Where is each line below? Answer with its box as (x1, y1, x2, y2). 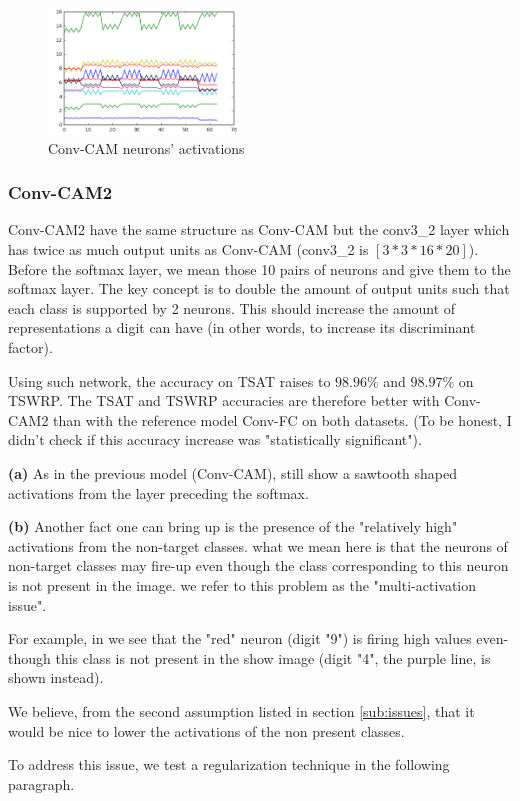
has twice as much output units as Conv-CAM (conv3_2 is (8, 239, 369, 260)
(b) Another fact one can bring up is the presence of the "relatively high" (8, 516, 458, 537)
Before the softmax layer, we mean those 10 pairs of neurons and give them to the (8, 258, 511, 279)
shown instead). (8, 667, 104, 688)
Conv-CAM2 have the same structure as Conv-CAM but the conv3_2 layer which (8, 219, 510, 240)
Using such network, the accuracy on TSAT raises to (8, 370, 331, 391)
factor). (8, 337, 53, 357)
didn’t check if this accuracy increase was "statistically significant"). (8, 429, 422, 450)
